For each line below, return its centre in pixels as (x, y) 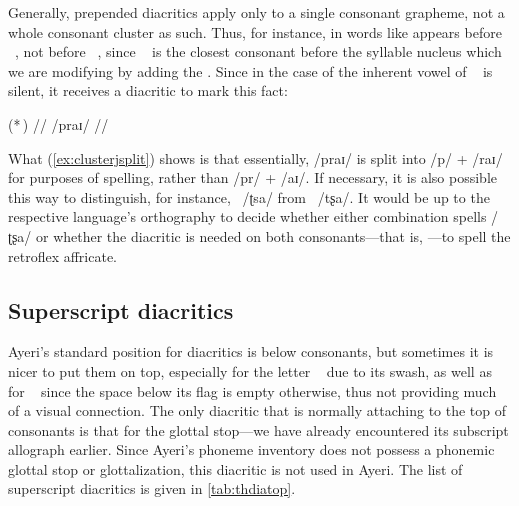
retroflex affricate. (63, 255)
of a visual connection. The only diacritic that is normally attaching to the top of (257, 410)
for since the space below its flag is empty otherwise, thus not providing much (252, 390)
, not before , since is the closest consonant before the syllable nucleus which (258, 51)
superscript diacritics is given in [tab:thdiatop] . (152, 488)
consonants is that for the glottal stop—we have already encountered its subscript (258, 429)
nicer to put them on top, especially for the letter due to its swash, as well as (250, 370)
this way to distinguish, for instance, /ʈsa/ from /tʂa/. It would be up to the (249, 196)
